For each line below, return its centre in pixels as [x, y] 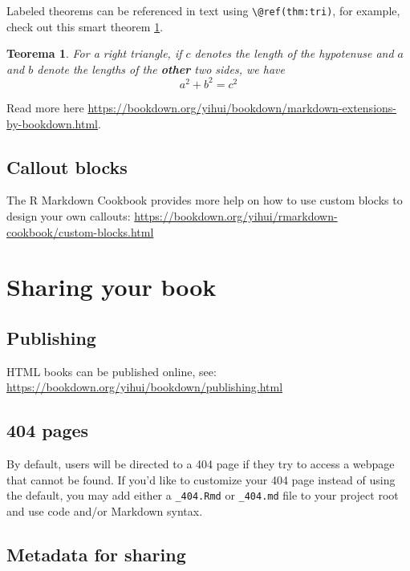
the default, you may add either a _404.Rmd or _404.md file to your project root [203, 495]
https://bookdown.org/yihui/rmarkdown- [236, 215]
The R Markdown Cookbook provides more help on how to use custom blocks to [205, 200]
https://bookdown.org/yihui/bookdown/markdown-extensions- [242, 107]
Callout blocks [67, 166]
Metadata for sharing [96, 554]
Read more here [45, 107]
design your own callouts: [69, 215]
